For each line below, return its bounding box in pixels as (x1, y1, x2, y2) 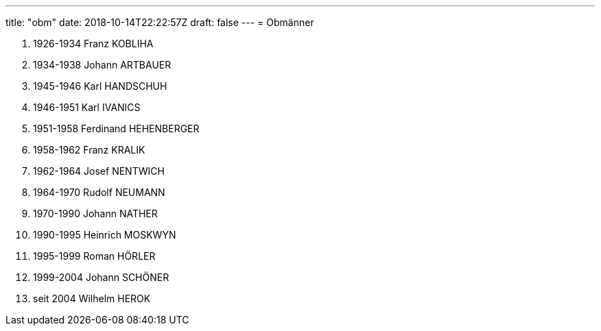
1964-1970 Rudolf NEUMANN (33, 186, 165, 198)
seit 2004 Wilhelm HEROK (33, 293, 151, 304)
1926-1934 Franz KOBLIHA (33, 38, 154, 49)
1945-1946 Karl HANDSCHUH (33, 80, 167, 92)
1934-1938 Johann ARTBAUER (33, 59, 172, 71)
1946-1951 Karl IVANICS (33, 101, 141, 113)
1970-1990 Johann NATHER (33, 208, 158, 219)
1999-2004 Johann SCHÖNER (33, 271, 169, 283)
